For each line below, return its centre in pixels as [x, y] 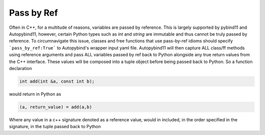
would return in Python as [35, 94]
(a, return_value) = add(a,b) [56, 107]
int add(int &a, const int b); [57, 81]
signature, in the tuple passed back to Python [55, 127]
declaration [20, 68]
